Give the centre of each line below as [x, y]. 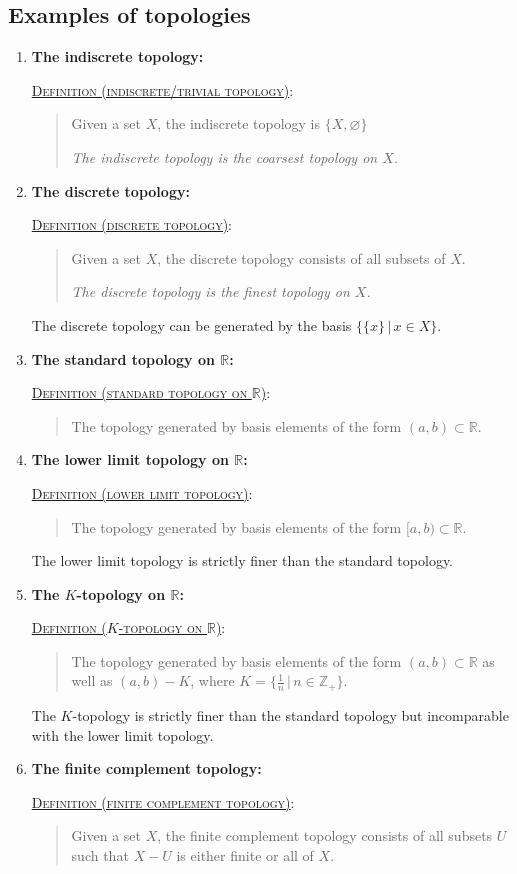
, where [212, 680]
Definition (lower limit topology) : [142, 492]
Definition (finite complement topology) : [163, 801]
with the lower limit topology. [122, 734]
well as [92, 680]
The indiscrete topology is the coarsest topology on [224, 156]
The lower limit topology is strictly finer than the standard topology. [242, 560]
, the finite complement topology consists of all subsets [325, 835]
